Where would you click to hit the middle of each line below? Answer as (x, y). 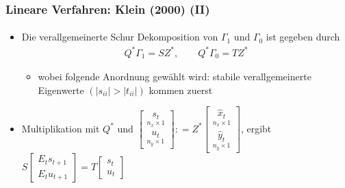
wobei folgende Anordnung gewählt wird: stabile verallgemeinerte (175, 77)
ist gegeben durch (303, 37)
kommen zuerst (181, 90)
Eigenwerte (61, 90)
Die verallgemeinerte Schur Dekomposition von (120, 37)
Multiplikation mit (61, 128)
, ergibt (256, 128)
